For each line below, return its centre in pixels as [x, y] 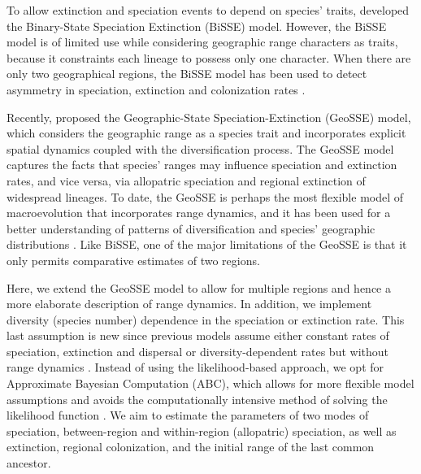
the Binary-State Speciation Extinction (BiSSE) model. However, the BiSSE [197, 26]
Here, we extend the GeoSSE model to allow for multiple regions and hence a [199, 287]
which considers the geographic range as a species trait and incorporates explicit [206, 133]
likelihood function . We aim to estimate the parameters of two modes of [188, 415]
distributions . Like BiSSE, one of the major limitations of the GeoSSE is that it [207, 244]
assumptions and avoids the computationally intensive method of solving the [197, 399]
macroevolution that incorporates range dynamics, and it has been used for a [199, 213]
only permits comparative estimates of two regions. [133, 260]
